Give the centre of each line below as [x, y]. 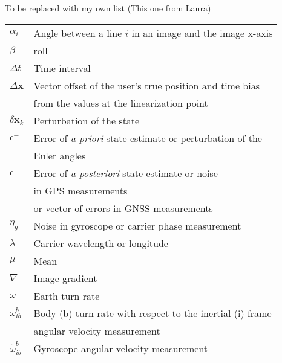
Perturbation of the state [87, 120]
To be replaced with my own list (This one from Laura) [108, 8]
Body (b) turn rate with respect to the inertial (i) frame [152, 313]
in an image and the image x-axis [202, 33]
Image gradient [65, 278]
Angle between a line [78, 33]
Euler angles [60, 155]
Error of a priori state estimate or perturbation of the [148, 138]
